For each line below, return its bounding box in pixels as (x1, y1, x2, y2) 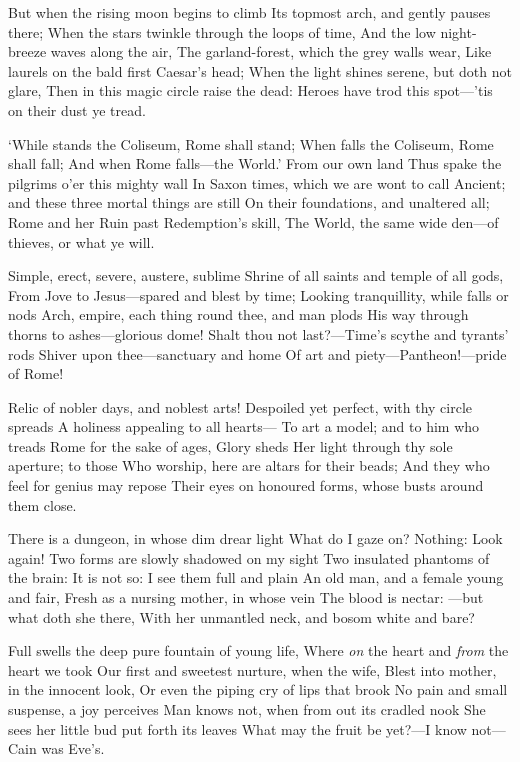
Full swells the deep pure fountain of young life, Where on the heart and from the (8, 640, 509, 661)
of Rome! (8, 363, 64, 384)
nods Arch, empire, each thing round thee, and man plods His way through (8, 304, 469, 325)
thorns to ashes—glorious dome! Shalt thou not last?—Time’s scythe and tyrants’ (8, 323, 509, 344)
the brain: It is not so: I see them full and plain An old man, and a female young (8, 567, 504, 588)
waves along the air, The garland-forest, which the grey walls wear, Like (50, 41, 492, 62)
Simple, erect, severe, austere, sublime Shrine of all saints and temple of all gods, (8, 265, 504, 286)
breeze (8, 41, 47, 62)
